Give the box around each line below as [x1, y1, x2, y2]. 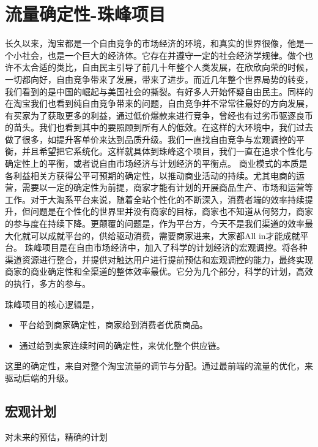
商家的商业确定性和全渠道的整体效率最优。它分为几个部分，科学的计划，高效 [5, 265, 313, 278]
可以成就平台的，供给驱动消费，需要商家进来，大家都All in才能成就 [30, 229, 300, 242]
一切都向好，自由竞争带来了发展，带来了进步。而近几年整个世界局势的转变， [5, 72, 313, 85]
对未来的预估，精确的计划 [5, 430, 108, 443]
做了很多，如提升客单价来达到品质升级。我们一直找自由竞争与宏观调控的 [5, 132, 296, 145]
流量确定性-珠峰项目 [5, 1, 166, 26]
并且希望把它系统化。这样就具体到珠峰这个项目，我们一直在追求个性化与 [21, 145, 313, 158]
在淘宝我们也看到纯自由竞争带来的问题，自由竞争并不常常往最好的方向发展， [5, 97, 313, 110]
